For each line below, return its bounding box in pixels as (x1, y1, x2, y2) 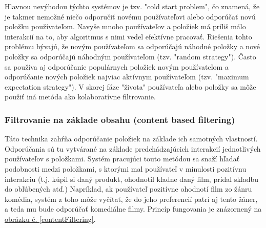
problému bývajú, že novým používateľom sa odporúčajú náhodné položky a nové (5, 41, 260, 52)
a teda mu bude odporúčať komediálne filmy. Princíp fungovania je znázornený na (5, 203, 262, 214)
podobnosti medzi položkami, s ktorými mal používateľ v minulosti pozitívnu (5, 163, 247, 174)
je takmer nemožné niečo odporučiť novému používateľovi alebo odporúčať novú (5, 11, 256, 22)
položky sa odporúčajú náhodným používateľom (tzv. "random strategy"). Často (5, 51, 256, 61)
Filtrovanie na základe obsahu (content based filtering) (5, 113, 235, 126)
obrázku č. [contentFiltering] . (5, 213, 96, 224)
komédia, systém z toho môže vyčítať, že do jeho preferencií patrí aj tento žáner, (5, 193, 258, 204)
